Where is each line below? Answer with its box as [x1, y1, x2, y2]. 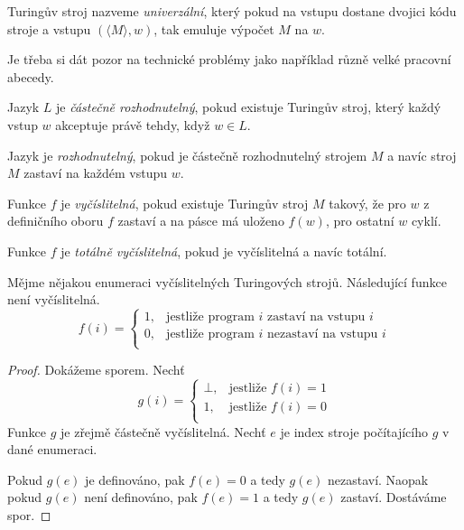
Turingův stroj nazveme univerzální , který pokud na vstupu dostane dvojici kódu [7, 2, 457, 20]
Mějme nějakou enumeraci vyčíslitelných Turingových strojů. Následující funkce [7, 272, 447, 291]
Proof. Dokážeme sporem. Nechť [7, 360, 185, 379]
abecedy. [7, 67, 54, 86]
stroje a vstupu [7, 19, 91, 38]
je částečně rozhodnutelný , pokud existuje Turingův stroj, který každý [56, 98, 441, 116]
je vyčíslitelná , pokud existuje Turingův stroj [60, 193, 309, 212]
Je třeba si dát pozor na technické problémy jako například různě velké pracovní [7, 50, 451, 69]
